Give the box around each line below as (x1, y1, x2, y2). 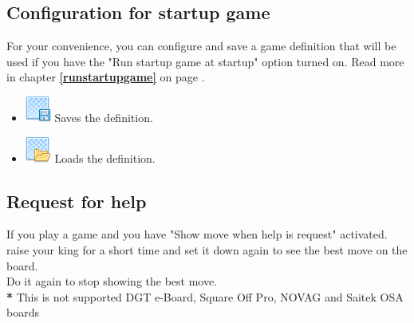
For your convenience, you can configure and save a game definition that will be (6, 37, 396, 54)
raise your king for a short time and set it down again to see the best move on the (6, 241, 408, 258)
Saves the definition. (54, 108, 153, 125)
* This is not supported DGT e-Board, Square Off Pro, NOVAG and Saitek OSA (6, 288, 404, 305)
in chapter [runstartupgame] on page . (6, 69, 205, 85)
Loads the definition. (54, 149, 156, 166)
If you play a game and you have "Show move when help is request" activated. (6, 226, 388, 242)
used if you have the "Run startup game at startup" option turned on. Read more (6, 53, 404, 69)
